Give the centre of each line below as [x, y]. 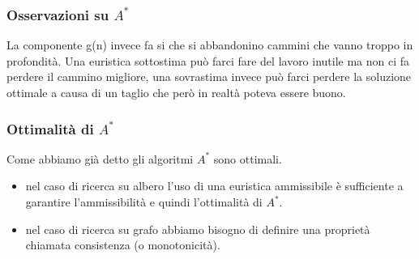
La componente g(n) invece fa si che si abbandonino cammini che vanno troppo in [210, 45]
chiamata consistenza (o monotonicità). [123, 245]
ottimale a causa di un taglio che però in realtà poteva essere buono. [176, 92]
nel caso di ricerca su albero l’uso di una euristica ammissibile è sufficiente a [214, 186]
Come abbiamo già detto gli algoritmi [100, 158]
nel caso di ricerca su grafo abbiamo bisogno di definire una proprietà [198, 229]
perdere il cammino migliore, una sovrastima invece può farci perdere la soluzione [209, 76]
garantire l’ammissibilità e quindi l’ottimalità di [144, 202]
